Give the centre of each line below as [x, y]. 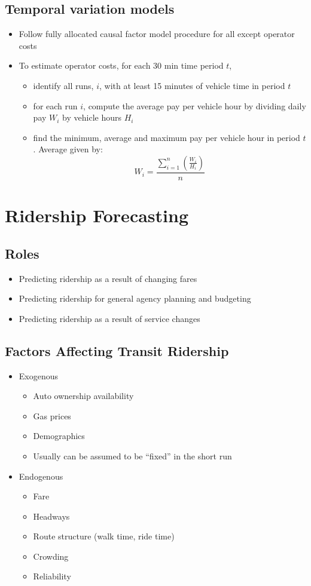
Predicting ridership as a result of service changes [109, 318]
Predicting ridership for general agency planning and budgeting [135, 298]
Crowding [51, 556]
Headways [51, 516]
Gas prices [52, 415]
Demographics [59, 436]
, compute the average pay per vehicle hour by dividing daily [195, 105]
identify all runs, [63, 85]
